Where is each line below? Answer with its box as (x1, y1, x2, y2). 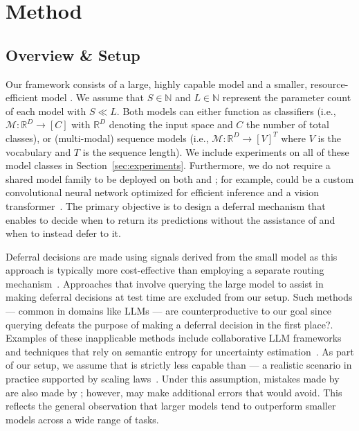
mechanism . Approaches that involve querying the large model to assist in (6, 276, 324, 290)
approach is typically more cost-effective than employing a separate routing (6, 263, 324, 277)
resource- (310, 76, 349, 91)
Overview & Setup (6, 44, 140, 65)
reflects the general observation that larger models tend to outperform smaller (6, 398, 336, 413)
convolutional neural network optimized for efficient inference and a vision (6, 185, 319, 200)
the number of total (246, 117, 329, 132)
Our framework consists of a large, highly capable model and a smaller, (6, 76, 308, 91)
